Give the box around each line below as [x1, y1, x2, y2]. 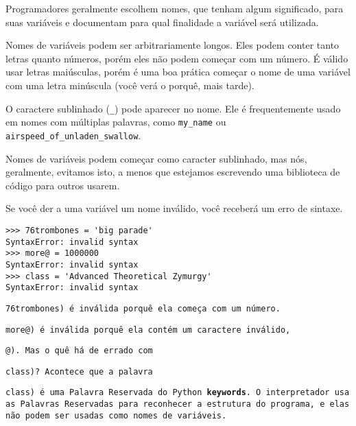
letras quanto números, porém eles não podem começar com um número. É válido [5, 51, 348, 65]
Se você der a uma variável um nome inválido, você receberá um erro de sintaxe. [5, 201, 343, 215]
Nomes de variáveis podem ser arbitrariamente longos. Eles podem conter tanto [5, 38, 340, 52]
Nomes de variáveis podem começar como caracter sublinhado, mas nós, [5, 151, 307, 165]
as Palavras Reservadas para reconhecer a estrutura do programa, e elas [5, 399, 350, 410]
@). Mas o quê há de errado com [5, 346, 153, 356]
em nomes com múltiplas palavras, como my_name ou [5, 115, 226, 129]
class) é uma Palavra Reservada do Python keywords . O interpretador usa [5, 388, 350, 398]
